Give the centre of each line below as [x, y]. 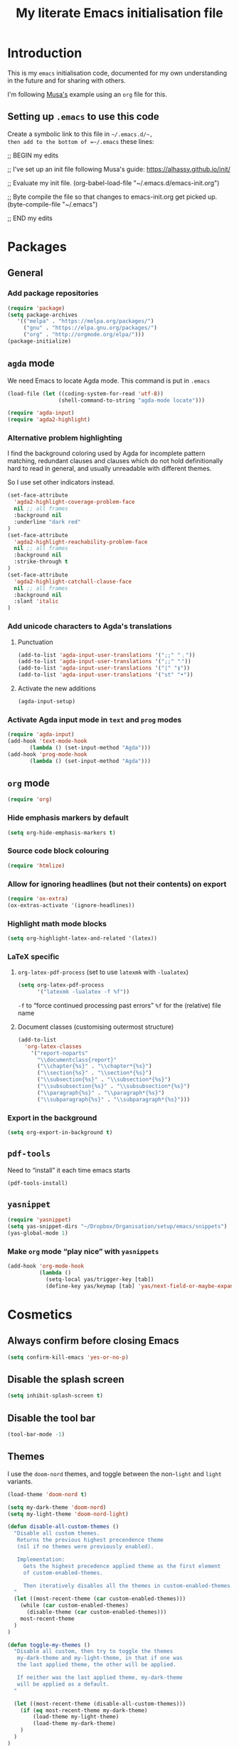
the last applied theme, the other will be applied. [96, 1665]
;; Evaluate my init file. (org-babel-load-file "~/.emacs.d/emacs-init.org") [113, 182]
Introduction [45, 53]
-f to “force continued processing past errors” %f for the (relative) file [119, 1005]
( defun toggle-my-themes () [49, 1645]
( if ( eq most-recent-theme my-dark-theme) [84, 1710]
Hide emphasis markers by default [68, 818]
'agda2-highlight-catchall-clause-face [73, 581]
